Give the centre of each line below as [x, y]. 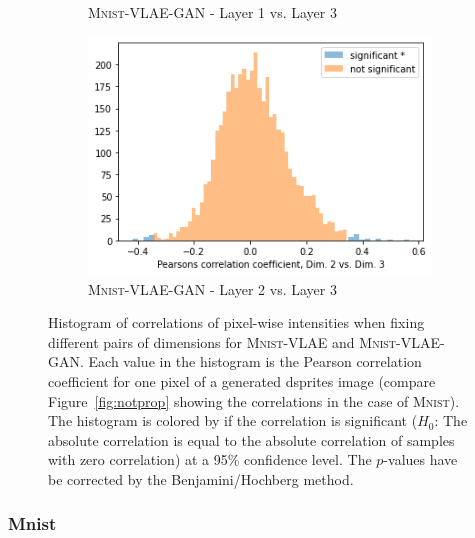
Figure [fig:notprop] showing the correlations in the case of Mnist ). [254, 400]
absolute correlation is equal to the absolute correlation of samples [251, 439]
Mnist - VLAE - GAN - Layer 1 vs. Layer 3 [212, 12]
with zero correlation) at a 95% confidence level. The [210, 459]
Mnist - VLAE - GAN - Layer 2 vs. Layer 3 [212, 288]
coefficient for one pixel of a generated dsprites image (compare [242, 380]
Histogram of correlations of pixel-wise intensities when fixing [236, 322]
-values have [420, 459]
